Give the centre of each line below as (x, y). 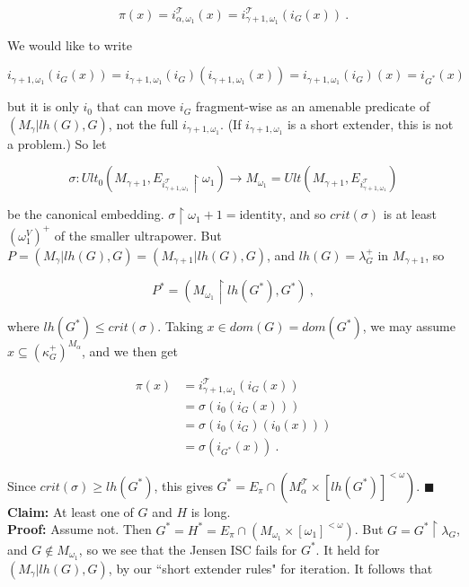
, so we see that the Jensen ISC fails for (188, 549)
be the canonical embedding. (86, 214)
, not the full (143, 123)
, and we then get (130, 350)
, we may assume (409, 326)
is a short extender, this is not (370, 123)
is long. (211, 511)
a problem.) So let (57, 143)
